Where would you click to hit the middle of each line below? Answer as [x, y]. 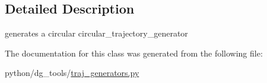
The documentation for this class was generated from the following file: [134, 53]
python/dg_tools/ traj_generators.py [72, 73]
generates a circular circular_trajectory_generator [96, 33]
